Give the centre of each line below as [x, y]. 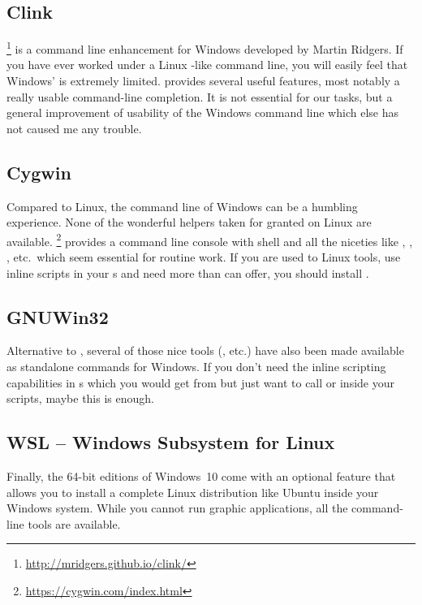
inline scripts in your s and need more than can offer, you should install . [188, 272]
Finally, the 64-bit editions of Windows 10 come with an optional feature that [201, 476]
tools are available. [74, 523]
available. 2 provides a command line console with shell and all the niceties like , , [210, 240]
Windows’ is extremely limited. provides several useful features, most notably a [203, 81]
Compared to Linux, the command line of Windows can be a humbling [182, 206]
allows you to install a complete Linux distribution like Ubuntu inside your [193, 492]
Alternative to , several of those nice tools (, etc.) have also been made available [205, 350]
